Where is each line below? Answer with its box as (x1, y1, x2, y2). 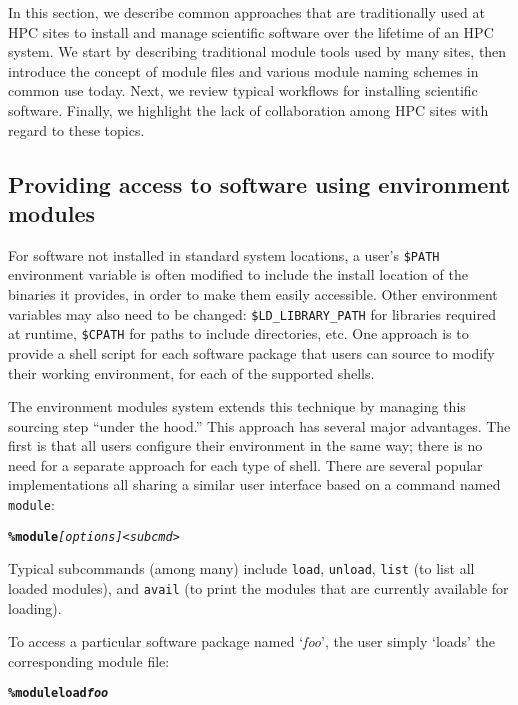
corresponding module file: (8, 650, 170, 671)
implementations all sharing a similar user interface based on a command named (8, 474, 501, 495)
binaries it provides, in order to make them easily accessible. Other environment (8, 284, 498, 304)
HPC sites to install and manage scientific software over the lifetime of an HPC (8, 21, 494, 42)
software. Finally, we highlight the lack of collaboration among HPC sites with (8, 99, 489, 120)
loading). (8, 597, 62, 618)
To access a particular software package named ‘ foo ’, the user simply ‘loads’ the (8, 631, 496, 652)
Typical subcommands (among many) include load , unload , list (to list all (8, 558, 475, 579)
